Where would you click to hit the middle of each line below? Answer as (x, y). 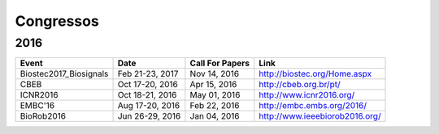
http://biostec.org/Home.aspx (315, 74)
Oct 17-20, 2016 (148, 85)
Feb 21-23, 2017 (148, 74)
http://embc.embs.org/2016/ (313, 106)
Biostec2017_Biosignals (64, 74)
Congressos (57, 21)
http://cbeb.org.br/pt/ (300, 85)
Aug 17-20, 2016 (149, 106)
